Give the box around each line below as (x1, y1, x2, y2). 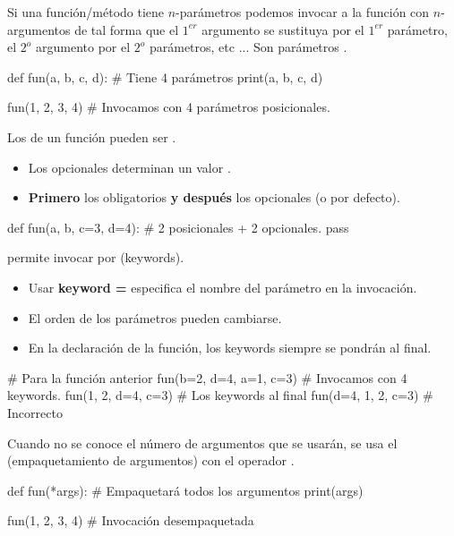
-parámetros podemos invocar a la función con (176, 3, 430, 21)
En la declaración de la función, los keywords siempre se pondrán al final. (28, 338, 432, 357)
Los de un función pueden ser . (7, 127, 176, 146)
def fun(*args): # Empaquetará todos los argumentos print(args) (7, 481, 364, 499)
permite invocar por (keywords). (7, 248, 184, 267)
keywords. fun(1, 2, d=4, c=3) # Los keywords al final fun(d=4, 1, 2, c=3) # (7, 386, 433, 404)
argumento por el (35, 38, 131, 56)
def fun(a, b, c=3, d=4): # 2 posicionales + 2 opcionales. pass (7, 217, 349, 236)
